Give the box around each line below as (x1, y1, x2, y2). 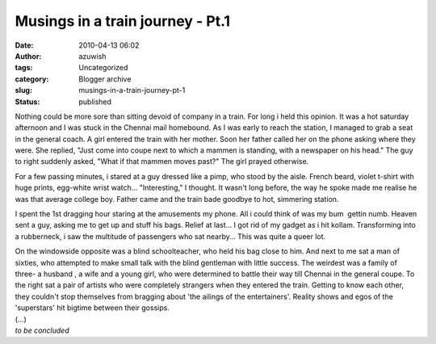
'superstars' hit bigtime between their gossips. (15, 303, 170, 313)
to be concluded (15, 325, 69, 335)
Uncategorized (78, 63, 128, 73)
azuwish (78, 51, 107, 61)
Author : (15, 51, 42, 61)
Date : (15, 40, 34, 50)
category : (15, 73, 49, 84)
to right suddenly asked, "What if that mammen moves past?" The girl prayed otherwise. (15, 157, 309, 166)
